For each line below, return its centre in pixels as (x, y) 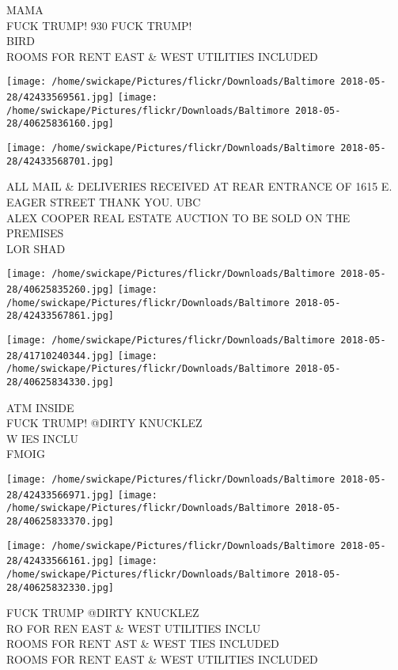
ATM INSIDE (40, 407)
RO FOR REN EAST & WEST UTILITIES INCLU (134, 628)
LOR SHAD (36, 248)
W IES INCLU (42, 438)
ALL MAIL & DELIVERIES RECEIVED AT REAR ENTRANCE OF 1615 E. (199, 186)
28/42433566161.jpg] (61, 561)
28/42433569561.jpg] (61, 98)
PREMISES (35, 233)
